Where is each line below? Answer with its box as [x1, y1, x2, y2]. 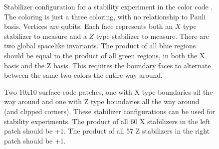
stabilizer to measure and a [4, 30, 87, 41]
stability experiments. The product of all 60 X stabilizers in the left [4, 116, 211, 126]
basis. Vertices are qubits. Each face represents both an [4, 21, 173, 31]
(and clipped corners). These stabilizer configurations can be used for [4, 106, 216, 116]
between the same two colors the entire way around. [4, 70, 163, 80]
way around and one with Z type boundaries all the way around [4, 96, 200, 107]
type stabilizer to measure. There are [96, 30, 210, 41]
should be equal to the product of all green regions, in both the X [4, 50, 205, 60]
